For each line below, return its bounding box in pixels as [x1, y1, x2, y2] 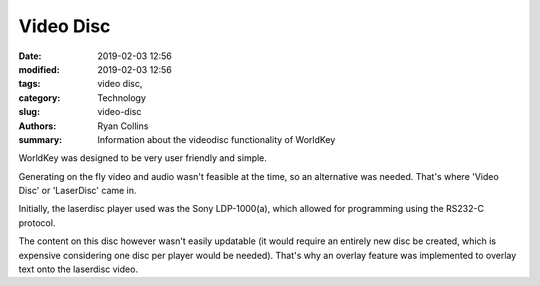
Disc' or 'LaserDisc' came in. [18, 185, 137, 197]
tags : [18, 78, 41, 90]
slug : [18, 106, 40, 118]
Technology [97, 91, 147, 104]
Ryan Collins [97, 120, 149, 132]
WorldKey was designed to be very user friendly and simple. [18, 152, 267, 164]
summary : [18, 133, 63, 145]
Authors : [18, 120, 57, 132]
